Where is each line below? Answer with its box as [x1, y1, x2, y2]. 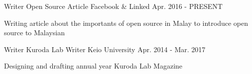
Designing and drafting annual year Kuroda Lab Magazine [4, 61, 183, 71]
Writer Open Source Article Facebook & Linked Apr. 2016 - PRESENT [4, 1, 223, 11]
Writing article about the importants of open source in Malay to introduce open [4, 17, 249, 28]
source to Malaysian [4, 27, 65, 38]
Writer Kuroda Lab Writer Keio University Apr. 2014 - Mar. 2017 [4, 44, 206, 54]
